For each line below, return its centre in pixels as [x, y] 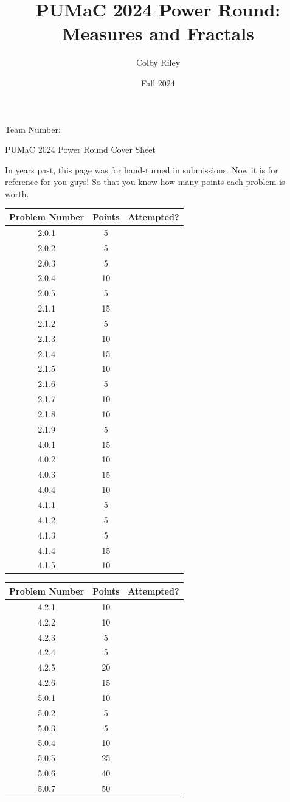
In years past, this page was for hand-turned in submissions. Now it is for [142, 169]
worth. [17, 193]
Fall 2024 [158, 82]
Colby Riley [158, 62]
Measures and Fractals [158, 33]
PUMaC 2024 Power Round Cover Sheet [80, 149]
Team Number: [33, 129]
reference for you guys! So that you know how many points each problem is [145, 182]
